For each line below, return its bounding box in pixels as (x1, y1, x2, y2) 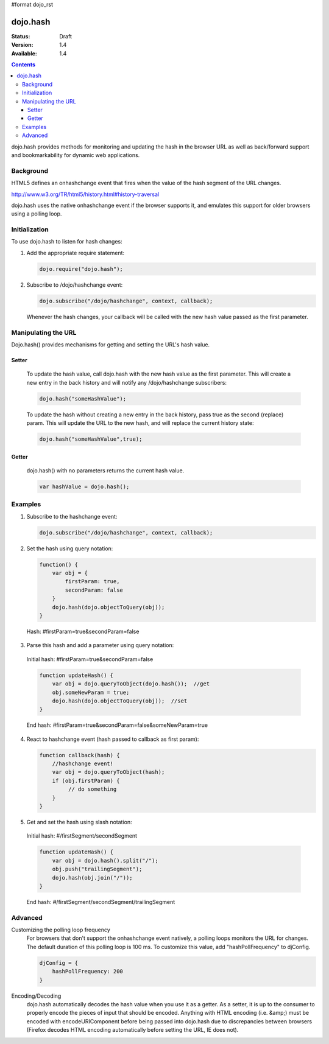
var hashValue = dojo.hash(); (39, 483, 130, 490)
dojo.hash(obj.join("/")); (52, 874, 133, 881)
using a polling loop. (11, 210, 62, 217)
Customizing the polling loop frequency (11, 926, 111, 934)
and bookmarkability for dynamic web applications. (11, 151, 140, 158)
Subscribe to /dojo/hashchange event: (26, 281, 123, 289)
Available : (11, 49, 38, 57)
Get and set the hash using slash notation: (26, 819, 132, 826)
